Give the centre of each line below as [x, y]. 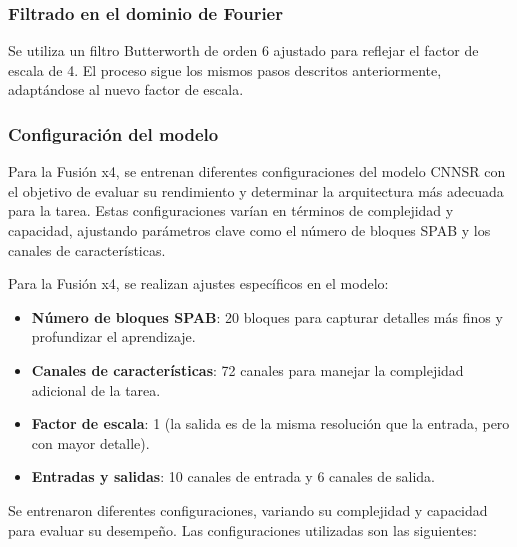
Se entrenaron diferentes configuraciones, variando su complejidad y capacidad [248, 509]
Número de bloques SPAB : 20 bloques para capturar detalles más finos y [267, 316]
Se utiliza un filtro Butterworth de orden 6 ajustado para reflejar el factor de [243, 50]
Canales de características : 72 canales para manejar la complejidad [247, 369]
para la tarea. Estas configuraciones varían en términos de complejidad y [231, 210]
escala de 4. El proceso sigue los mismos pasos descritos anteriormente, [225, 69]
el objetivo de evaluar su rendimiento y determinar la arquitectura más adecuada [256, 190]
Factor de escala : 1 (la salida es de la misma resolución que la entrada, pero [270, 423]
